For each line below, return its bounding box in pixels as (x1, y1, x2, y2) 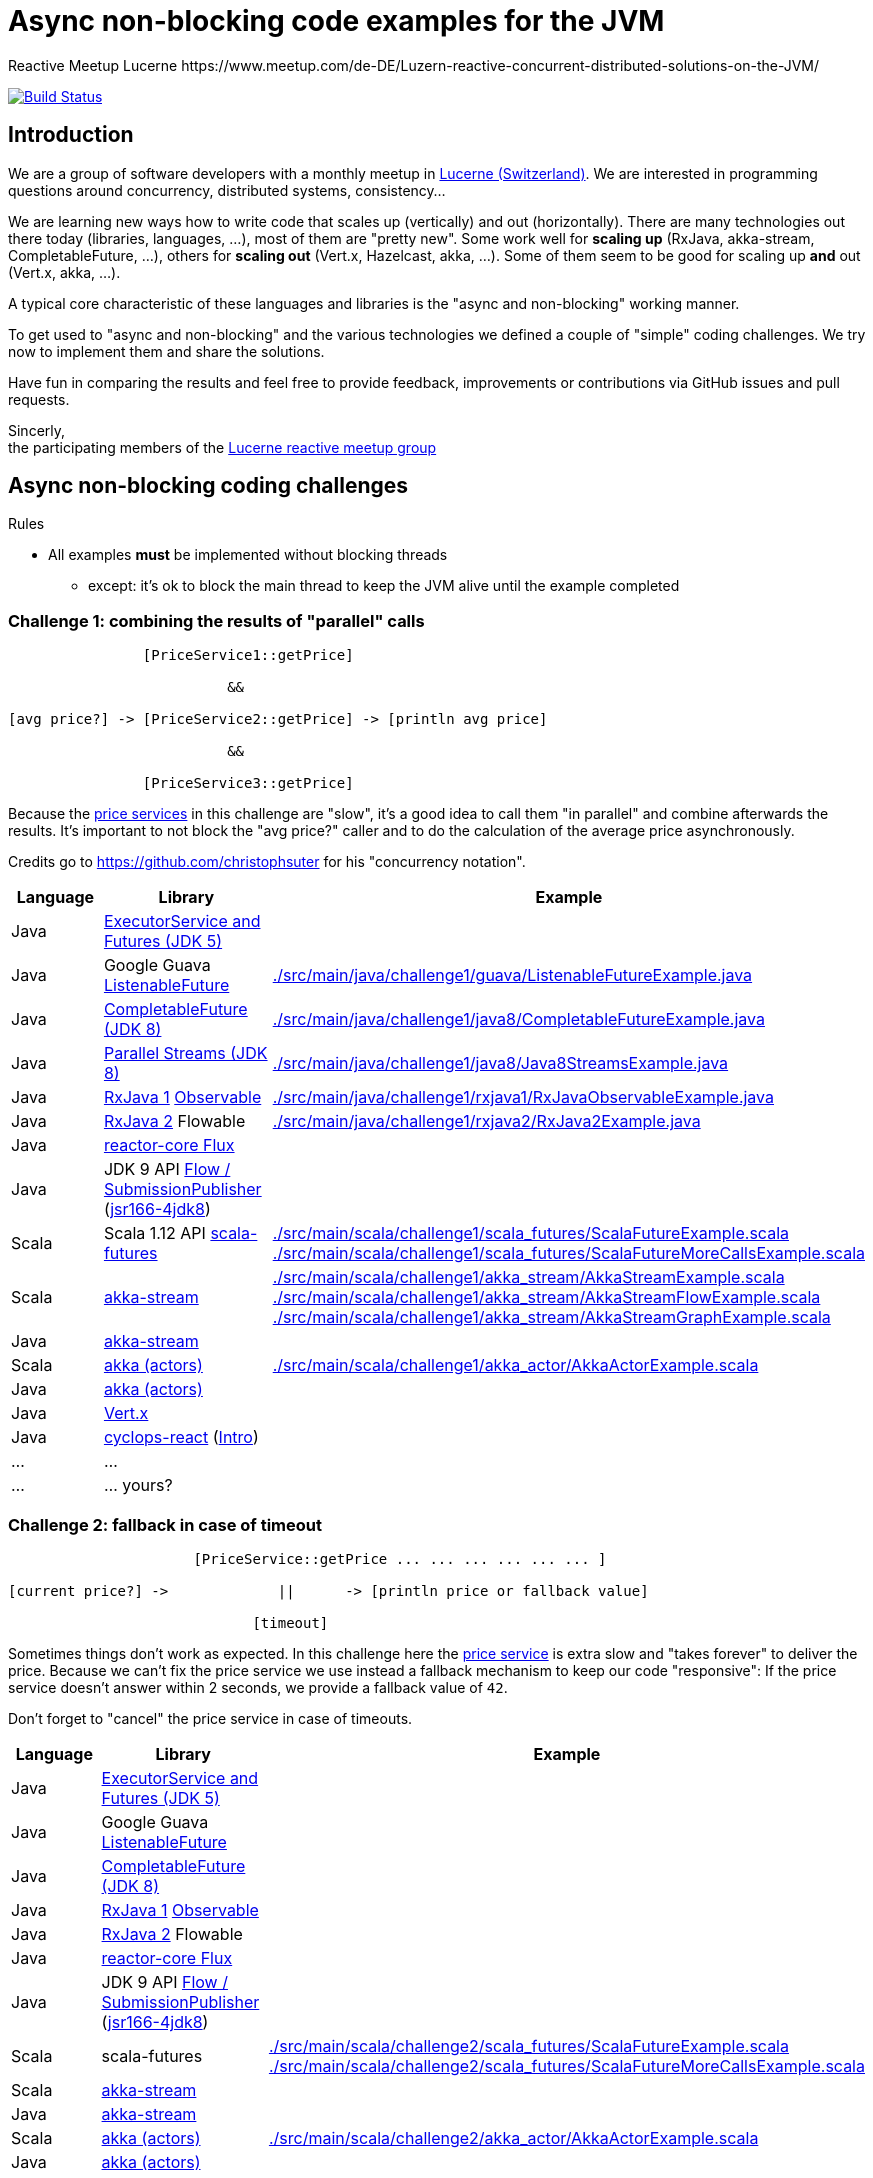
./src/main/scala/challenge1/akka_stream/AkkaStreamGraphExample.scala (272, 1307, 831, 1328)
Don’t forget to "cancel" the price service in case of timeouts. (8, 1709, 413, 1727)
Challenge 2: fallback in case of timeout (8, 1514, 322, 1535)
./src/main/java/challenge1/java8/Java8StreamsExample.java (272, 1053, 729, 1074)
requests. (8, 390, 70, 408)
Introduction (8, 122, 134, 148)
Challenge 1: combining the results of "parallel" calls (8, 610, 425, 631)
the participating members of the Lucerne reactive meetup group (8, 438, 437, 456)
